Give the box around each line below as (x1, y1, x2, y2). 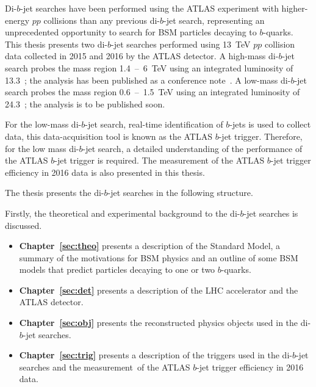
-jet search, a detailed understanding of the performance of (82, 142, 303, 154)
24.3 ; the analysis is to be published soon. (5, 97, 165, 110)
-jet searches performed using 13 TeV (111, 37, 251, 50)
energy (5, 13, 30, 26)
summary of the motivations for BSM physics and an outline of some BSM (19, 251, 298, 264)
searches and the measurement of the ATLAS (19, 360, 190, 373)
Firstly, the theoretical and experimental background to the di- (5, 206, 240, 219)
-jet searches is (243, 206, 298, 219)
